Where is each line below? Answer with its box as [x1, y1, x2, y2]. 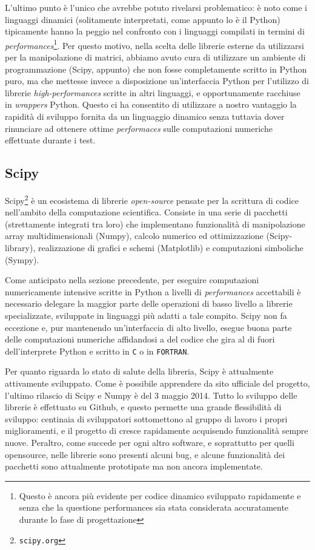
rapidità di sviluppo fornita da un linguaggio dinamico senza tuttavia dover [5, 110, 285, 122]
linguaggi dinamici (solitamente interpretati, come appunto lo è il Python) [5, 13, 280, 25]
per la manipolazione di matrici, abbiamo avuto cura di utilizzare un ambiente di [5, 51, 306, 64]
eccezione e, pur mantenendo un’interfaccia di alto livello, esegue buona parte [5, 321, 292, 333]
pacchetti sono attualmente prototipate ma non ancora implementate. [5, 460, 263, 473]
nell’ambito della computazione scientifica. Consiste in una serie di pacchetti [5, 206, 288, 218]
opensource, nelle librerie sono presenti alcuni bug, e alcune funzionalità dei [5, 448, 285, 460]
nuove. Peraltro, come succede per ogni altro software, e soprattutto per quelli [5, 436, 294, 448]
